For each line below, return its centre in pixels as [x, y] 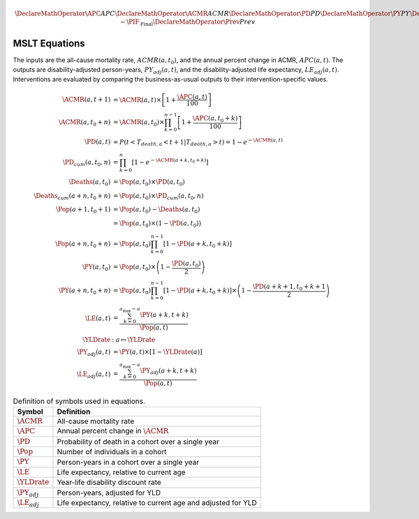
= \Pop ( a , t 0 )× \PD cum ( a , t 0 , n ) [158, 197]
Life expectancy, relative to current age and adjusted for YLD [157, 503]
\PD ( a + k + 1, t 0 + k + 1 [289, 287]
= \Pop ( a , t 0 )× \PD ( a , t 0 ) [149, 183]
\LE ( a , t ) [98, 318]
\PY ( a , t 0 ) [96, 268]
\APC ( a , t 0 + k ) [215, 119]
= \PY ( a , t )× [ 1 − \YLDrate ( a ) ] [157, 352]
